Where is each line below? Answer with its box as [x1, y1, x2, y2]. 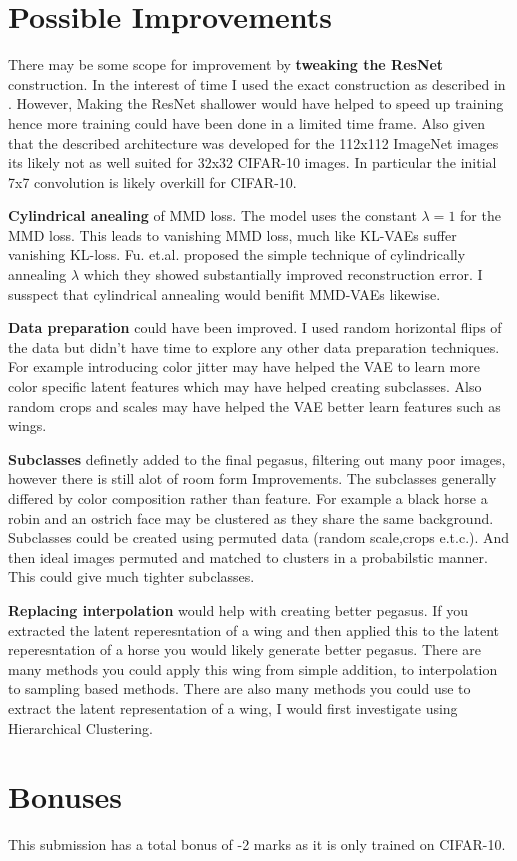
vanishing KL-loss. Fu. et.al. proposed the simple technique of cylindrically [8, 244, 466, 265]
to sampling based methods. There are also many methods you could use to [8, 678, 471, 699]
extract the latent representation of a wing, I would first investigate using [8, 697, 458, 718]
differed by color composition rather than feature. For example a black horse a [8, 488, 488, 508]
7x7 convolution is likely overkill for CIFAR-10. [8, 171, 297, 192]
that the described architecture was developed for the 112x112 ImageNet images [8, 132, 499, 153]
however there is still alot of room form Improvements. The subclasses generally [8, 468, 497, 489]
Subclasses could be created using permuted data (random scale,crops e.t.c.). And [8, 527, 510, 548]
